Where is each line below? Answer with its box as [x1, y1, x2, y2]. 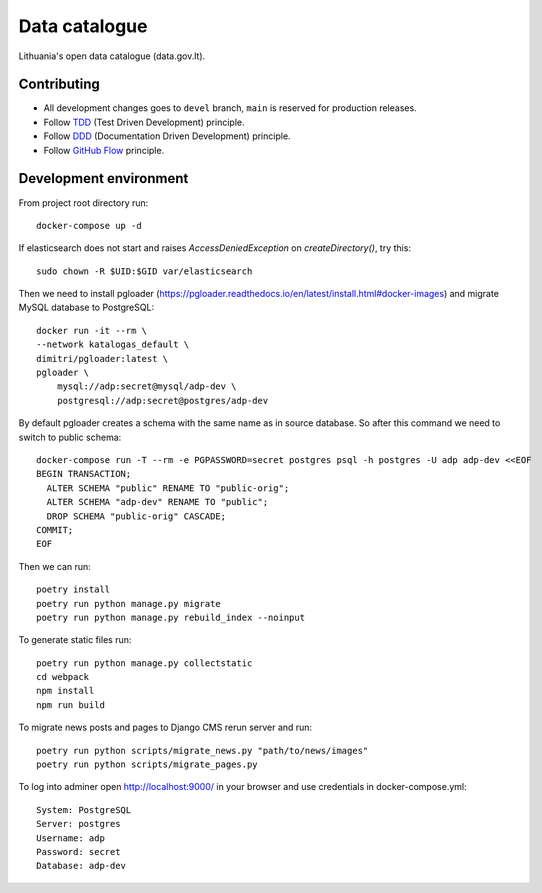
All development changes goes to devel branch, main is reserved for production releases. [43, 102, 417, 114]
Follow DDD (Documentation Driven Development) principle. [43, 130, 291, 142]
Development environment [18, 170, 189, 187]
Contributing [18, 76, 100, 93]
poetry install [36, 584, 111, 595]
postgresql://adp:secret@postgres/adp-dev [56, 395, 269, 406]
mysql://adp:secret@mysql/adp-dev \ [56, 381, 237, 392]
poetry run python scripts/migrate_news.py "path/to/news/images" [36, 745, 369, 756]
